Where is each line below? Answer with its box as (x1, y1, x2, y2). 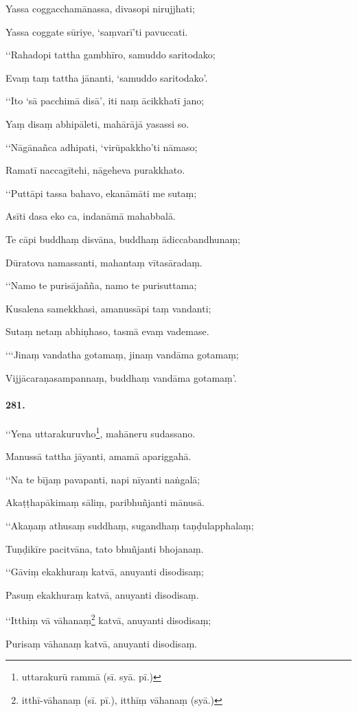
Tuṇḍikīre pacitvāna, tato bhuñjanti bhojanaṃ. (5, 541, 204, 555)
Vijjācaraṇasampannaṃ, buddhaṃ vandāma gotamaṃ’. (5, 370, 237, 384)
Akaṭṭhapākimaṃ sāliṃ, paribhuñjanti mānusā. (5, 495, 205, 509)
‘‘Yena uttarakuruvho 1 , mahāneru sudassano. (5, 424, 196, 440)
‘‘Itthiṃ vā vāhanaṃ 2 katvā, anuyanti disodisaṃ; (5, 611, 211, 627)
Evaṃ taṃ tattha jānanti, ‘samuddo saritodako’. (5, 70, 208, 84)
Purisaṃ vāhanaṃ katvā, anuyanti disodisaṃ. (5, 636, 197, 650)
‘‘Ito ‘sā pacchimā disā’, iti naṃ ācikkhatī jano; (5, 93, 205, 108)
